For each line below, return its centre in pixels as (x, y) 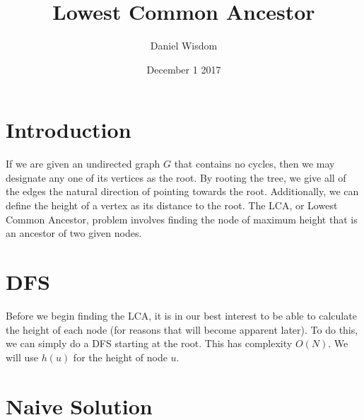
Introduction (69, 130)
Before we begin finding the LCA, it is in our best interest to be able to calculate (181, 315)
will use (22, 357)
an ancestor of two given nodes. (74, 233)
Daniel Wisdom (184, 46)
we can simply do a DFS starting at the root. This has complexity (149, 343)
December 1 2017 (184, 69)
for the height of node (120, 357)
